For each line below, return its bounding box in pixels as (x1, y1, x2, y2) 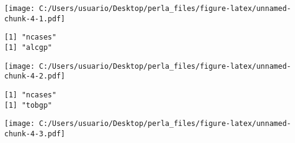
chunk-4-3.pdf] (4, 129, 66, 138)
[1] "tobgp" (4, 100, 52, 110)
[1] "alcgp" (4, 43, 52, 52)
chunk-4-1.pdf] (4, 14, 66, 23)
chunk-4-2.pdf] (4, 72, 66, 81)
